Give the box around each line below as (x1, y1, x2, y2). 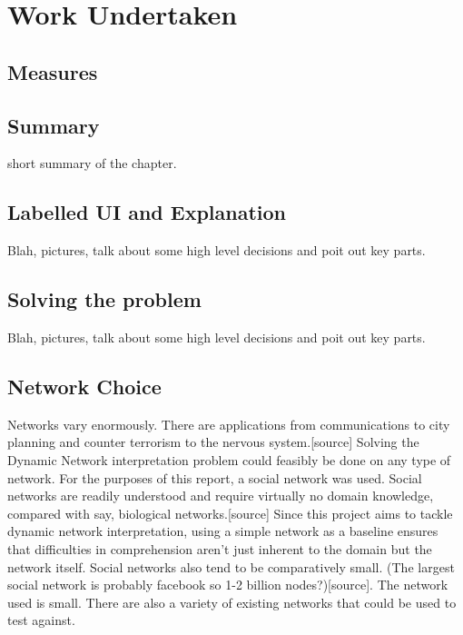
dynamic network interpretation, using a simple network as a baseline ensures (7, 521, 438, 541)
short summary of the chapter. (7, 154, 177, 173)
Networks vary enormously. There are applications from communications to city (7, 414, 450, 433)
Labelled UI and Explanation (7, 198, 286, 226)
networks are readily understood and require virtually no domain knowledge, (7, 486, 434, 505)
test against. (7, 610, 75, 630)
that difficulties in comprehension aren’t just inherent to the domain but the (7, 539, 432, 558)
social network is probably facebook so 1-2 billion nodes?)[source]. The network (7, 575, 448, 594)
